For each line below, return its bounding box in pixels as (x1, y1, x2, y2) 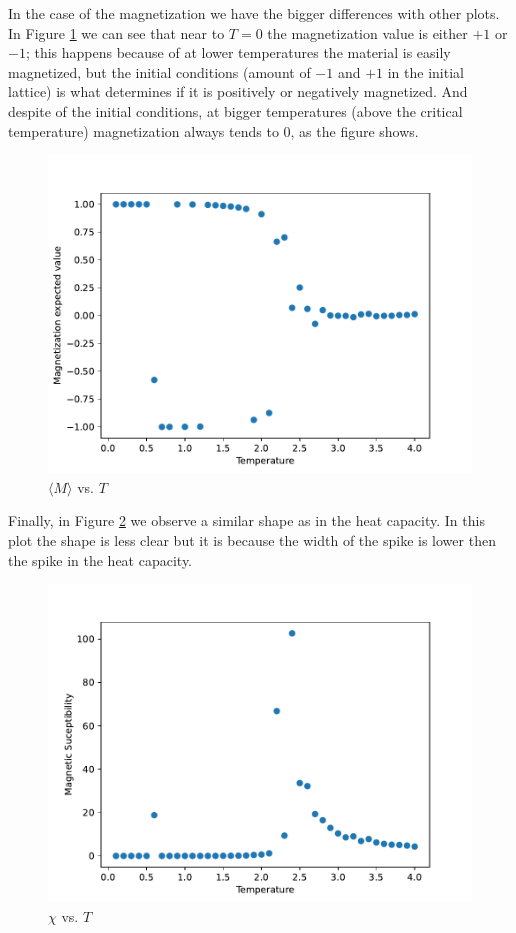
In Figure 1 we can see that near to (8, 22, 225, 43)
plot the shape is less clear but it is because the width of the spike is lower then (8, 529, 496, 550)
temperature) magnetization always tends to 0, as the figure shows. (8, 120, 419, 141)
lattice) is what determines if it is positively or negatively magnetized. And (8, 81, 468, 102)
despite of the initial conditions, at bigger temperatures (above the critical (8, 100, 463, 121)
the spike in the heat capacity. (8, 549, 193, 570)
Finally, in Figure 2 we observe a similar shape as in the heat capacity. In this (8, 510, 485, 531)
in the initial (387, 61, 464, 82)
